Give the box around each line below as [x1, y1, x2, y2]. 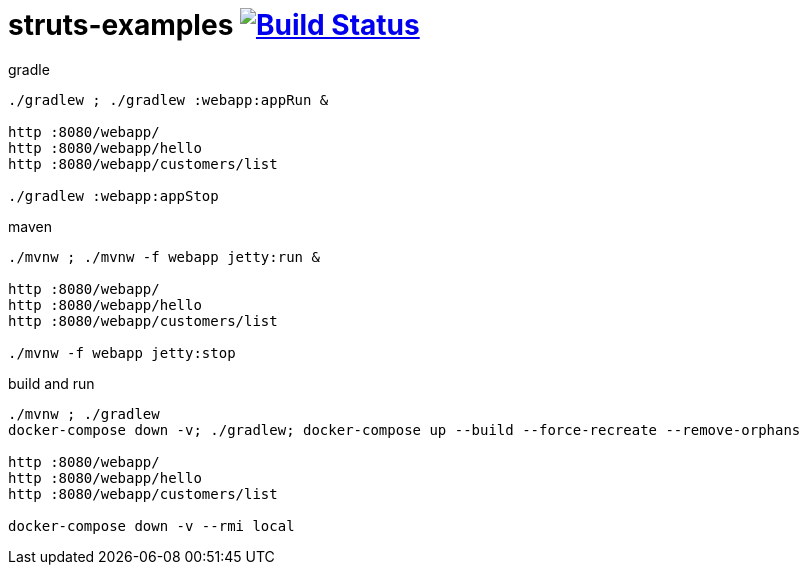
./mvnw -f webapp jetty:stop [8, 344, 236, 361]
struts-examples [8, 8, 234, 42]
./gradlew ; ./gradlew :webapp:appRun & [8, 91, 329, 108]
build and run [8, 374, 95, 392]
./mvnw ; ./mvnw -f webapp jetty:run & [8, 248, 320, 265]
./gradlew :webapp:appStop [8, 187, 219, 204]
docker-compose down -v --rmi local [8, 517, 295, 534]
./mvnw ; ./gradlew [8, 405, 160, 422]
